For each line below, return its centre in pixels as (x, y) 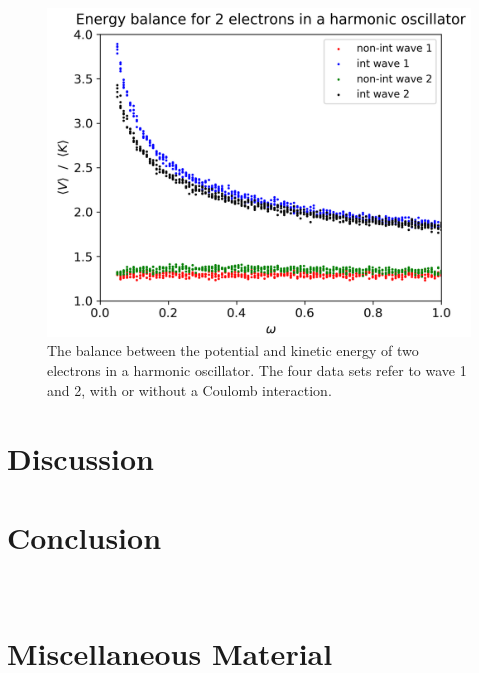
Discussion (80, 458)
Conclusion (84, 536)
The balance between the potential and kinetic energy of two (233, 350)
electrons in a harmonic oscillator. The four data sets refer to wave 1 (257, 369)
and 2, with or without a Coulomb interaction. (189, 389)
